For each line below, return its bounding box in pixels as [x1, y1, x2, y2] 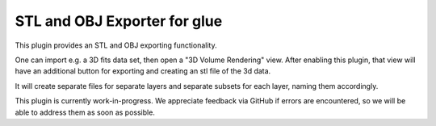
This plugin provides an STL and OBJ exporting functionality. [15, 40, 217, 50]
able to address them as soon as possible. [15, 107, 155, 117]
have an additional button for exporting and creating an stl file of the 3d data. [15, 66, 271, 76]
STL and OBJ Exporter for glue [15, 12, 223, 30]
